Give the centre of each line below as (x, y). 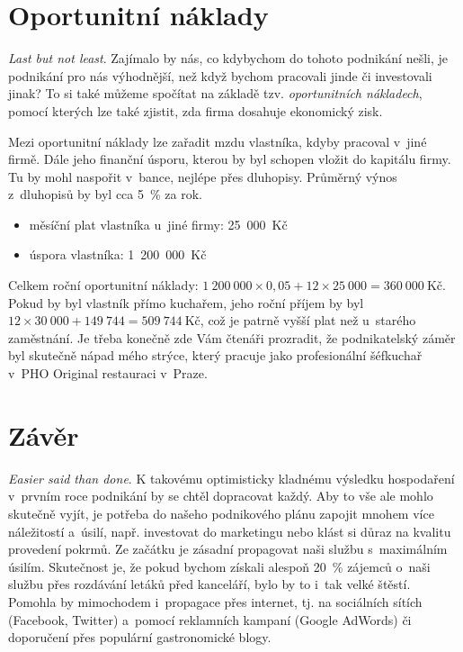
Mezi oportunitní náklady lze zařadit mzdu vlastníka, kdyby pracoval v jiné (218, 141)
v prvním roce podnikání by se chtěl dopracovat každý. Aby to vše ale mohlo (221, 496)
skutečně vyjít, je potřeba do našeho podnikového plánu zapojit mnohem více (221, 513)
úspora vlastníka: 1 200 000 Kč (118, 254)
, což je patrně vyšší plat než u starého (308, 320)
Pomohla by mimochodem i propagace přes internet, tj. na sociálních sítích (215, 601)
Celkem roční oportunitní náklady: (103, 285)
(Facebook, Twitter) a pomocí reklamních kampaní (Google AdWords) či (210, 619)
